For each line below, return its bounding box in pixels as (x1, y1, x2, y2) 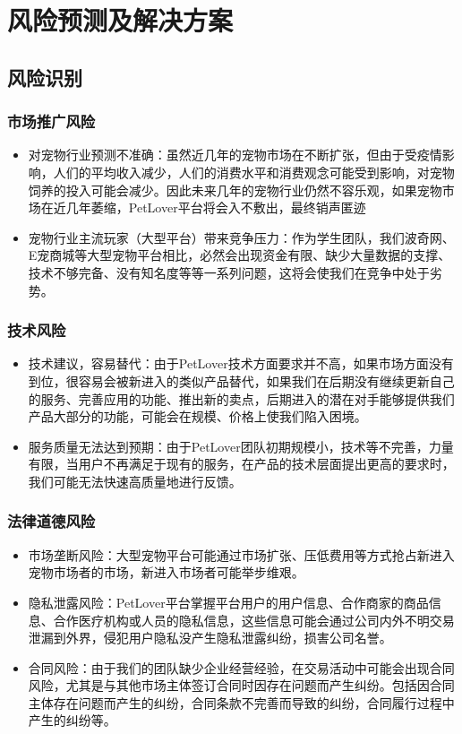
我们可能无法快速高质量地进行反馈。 (28, 471, 242, 490)
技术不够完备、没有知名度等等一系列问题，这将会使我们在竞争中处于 (28, 263, 430, 281)
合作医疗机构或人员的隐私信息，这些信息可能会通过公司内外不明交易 (53, 610, 455, 629)
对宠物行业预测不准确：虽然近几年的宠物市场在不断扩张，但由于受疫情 (28, 145, 442, 164)
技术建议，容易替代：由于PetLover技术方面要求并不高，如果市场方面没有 (28, 354, 454, 373)
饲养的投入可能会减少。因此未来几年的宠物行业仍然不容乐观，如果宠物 (28, 180, 442, 199)
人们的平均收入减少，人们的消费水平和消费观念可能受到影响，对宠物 (53, 162, 455, 181)
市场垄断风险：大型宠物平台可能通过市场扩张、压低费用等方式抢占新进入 (28, 545, 455, 564)
